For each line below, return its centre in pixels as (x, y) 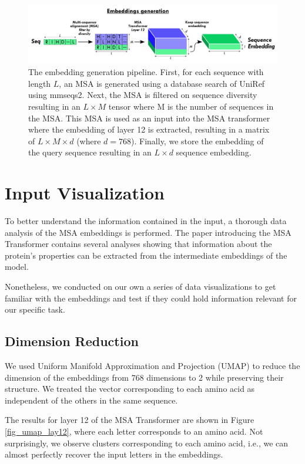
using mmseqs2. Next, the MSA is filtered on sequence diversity (143, 95)
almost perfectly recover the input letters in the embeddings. (114, 454)
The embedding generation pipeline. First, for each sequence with (146, 72)
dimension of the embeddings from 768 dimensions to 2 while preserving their (144, 377)
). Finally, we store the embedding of (197, 140)
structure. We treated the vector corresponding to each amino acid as (130, 389)
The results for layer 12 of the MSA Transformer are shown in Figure (130, 420)
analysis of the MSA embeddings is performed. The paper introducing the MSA (148, 232)
